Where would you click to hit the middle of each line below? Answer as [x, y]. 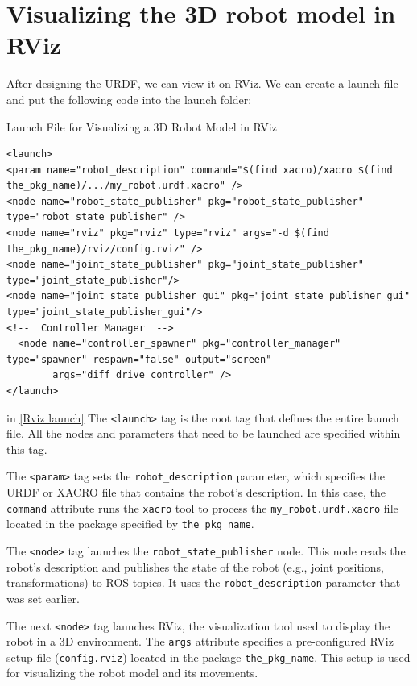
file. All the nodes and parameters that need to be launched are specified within [204, 433]
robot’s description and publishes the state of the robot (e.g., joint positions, [195, 566]
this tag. [27, 449]
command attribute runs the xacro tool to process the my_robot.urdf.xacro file [202, 507]
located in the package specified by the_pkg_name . [130, 524]
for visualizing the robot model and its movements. [132, 673]
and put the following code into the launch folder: [129, 99]
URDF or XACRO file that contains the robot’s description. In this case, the [196, 492]
